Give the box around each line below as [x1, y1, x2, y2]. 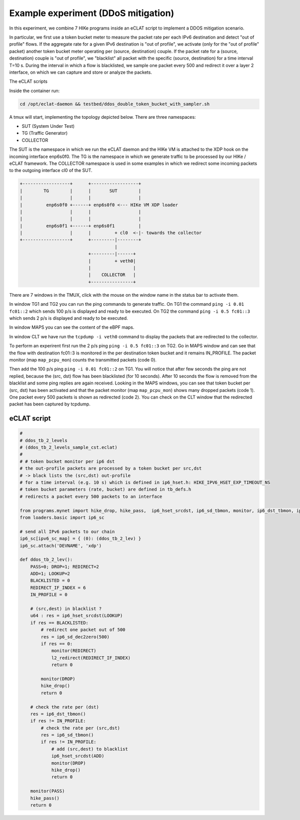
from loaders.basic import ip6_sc [19, 514, 104, 520]
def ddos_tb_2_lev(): [19, 557, 73, 562]
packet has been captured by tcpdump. [9, 401, 91, 407]
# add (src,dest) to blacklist [51, 746, 128, 752]
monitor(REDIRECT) [51, 648, 97, 654]
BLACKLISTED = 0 [30, 578, 70, 583]
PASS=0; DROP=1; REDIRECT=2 [30, 564, 99, 569]
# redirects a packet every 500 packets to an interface [19, 494, 162, 499]
